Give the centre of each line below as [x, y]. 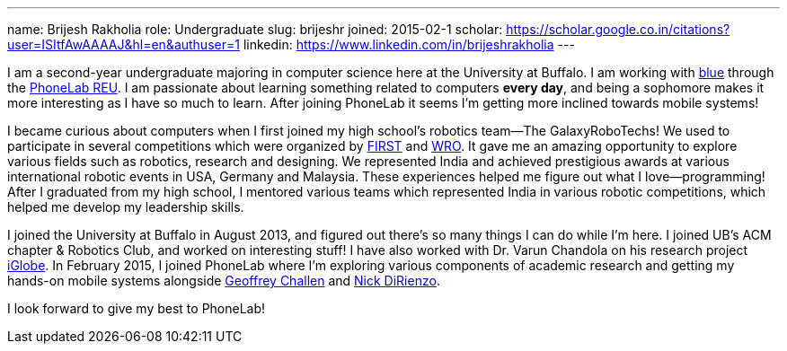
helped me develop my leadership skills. [126, 207]
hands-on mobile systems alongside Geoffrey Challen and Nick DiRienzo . [224, 281]
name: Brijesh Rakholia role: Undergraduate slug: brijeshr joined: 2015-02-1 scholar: [255, 29]
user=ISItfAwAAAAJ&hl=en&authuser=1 [124, 44]
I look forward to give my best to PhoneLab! [137, 308]
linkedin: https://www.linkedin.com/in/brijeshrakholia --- [409, 44]
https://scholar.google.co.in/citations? [618, 29]
